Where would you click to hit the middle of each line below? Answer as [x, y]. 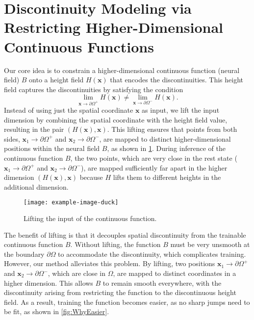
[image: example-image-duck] [71, 203]
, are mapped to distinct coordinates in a [175, 273]
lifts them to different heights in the [167, 177]
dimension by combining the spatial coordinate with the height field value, [116, 119]
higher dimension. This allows [49, 283]
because [91, 177]
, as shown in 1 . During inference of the [166, 148]
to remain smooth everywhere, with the [162, 283]
